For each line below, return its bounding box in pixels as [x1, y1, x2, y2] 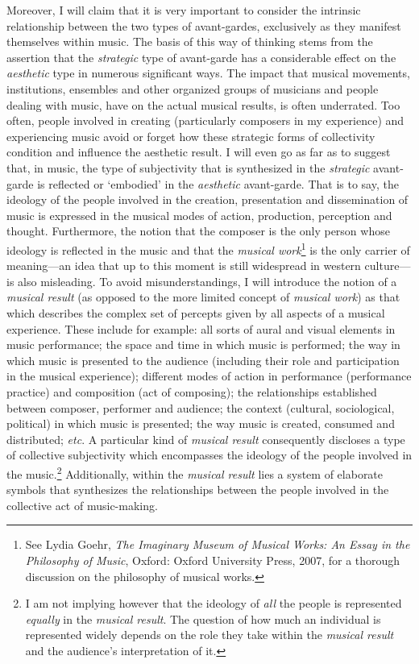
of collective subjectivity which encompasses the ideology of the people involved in [6, 446, 413, 463]
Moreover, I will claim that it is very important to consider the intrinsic [6, 2, 361, 18]
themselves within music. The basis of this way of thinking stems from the [6, 33, 373, 50]
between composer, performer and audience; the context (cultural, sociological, [6, 399, 395, 416]
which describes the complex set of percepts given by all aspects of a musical [6, 304, 385, 321]
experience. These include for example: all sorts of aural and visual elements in [6, 320, 396, 337]
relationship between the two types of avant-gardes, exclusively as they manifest [6, 17, 401, 34]
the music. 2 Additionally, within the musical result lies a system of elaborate [6, 463, 384, 482]
